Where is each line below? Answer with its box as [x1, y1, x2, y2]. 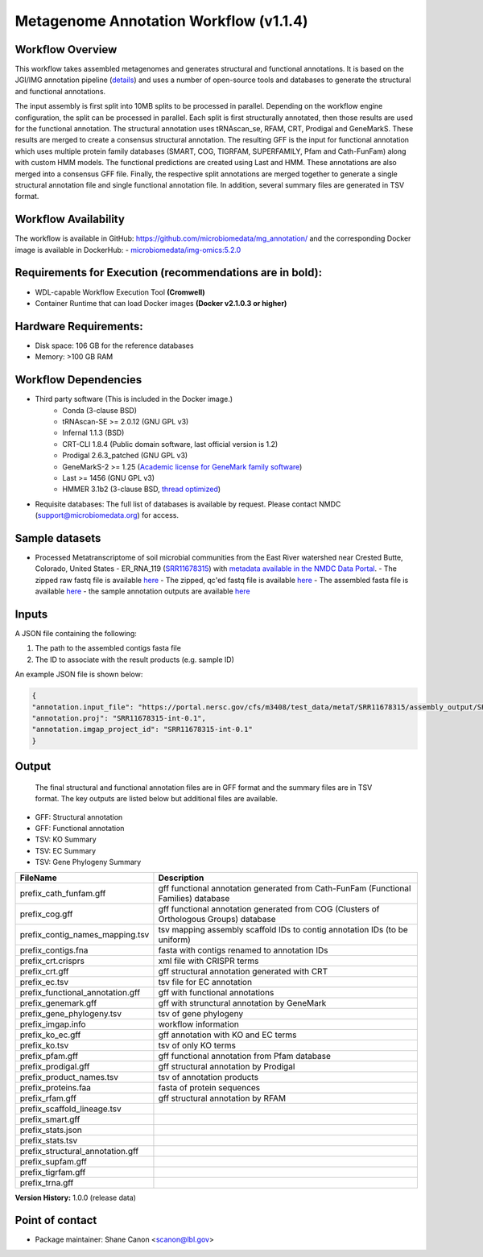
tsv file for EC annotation [158, 976, 253, 987]
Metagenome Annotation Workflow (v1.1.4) [14, 12, 308, 30]
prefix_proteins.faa [19, 1081, 92, 1093]
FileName [19, 872, 57, 883]
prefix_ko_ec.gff [19, 1029, 81, 1040]
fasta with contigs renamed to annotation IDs [158, 945, 328, 956]
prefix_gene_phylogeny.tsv [19, 1007, 122, 1019]
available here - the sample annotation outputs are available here [35, 586, 250, 596]
